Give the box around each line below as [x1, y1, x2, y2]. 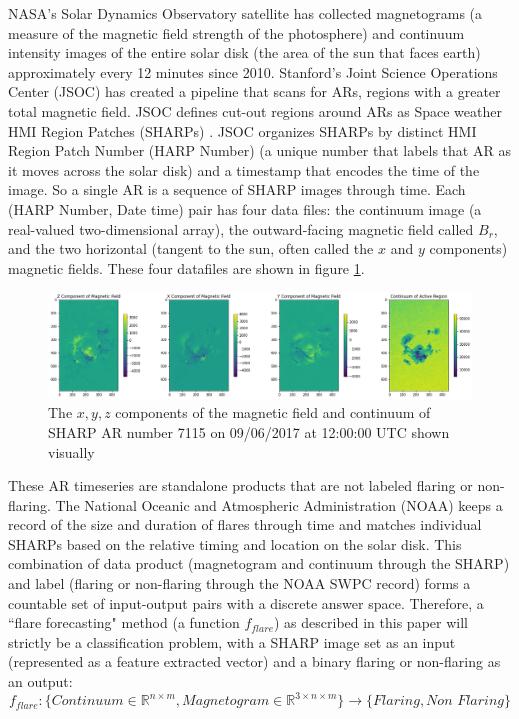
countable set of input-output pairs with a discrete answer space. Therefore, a [8, 592, 484, 613]
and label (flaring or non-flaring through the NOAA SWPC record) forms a [8, 573, 471, 594]
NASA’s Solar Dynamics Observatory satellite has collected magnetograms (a [8, 3, 483, 23]
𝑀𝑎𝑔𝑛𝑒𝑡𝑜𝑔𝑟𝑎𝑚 [182, 694, 270, 709]
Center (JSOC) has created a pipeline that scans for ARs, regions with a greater [8, 81, 501, 102]
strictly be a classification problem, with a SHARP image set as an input [8, 631, 456, 652]
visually [48, 441, 95, 462]
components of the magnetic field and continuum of [115, 402, 431, 423]
